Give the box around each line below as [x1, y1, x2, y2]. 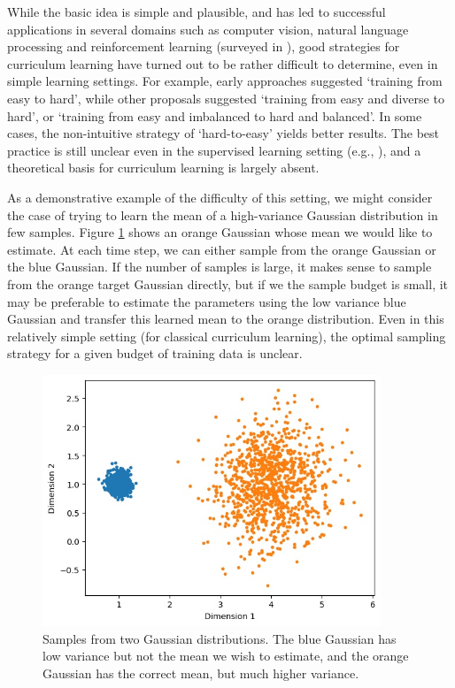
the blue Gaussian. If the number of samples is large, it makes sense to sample [7, 257, 432, 276]
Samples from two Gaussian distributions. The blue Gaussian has [42, 629, 397, 647]
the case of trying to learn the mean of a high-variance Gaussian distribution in [7, 205, 438, 224]
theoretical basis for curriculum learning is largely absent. [7, 158, 320, 177]
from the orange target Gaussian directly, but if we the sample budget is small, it [7, 274, 449, 293]
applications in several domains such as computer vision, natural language [7, 19, 409, 38]
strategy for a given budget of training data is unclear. [7, 344, 303, 363]
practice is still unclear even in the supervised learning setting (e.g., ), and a [7, 141, 421, 159]
